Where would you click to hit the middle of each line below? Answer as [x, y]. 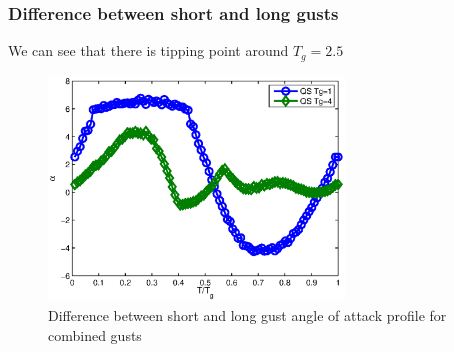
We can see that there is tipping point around [148, 50]
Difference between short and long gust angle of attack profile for [247, 315]
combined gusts [95, 334]
